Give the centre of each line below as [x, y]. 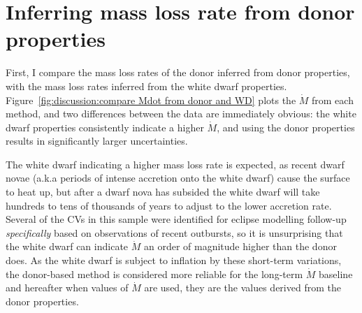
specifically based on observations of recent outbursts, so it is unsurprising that [174, 232]
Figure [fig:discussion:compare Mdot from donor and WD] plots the [151, 100]
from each [333, 100]
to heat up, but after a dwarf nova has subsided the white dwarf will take [163, 192]
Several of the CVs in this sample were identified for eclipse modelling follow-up [176, 219]
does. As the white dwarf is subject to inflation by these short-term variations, [174, 260]
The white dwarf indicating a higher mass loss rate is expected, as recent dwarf [175, 164]
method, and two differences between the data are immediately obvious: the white [181, 114]
